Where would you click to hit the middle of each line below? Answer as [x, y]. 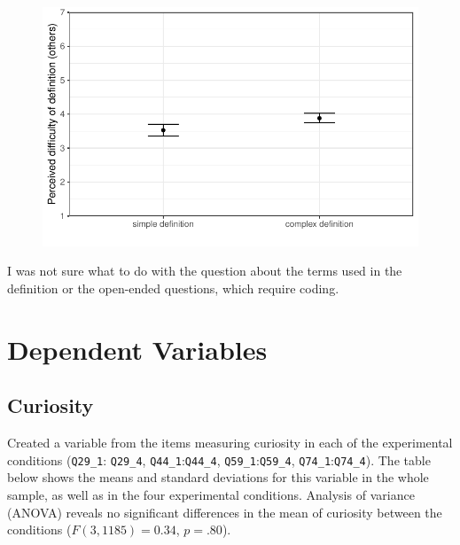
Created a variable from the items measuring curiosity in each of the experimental [230, 443]
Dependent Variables [137, 349]
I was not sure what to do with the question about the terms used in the [205, 271]
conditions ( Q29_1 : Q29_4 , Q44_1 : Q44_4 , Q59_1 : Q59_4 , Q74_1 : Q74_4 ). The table [219, 459]
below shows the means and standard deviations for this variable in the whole [218, 477]
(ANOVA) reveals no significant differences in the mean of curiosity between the [225, 512]
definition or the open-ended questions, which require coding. [173, 288]
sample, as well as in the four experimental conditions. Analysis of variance [211, 495]
